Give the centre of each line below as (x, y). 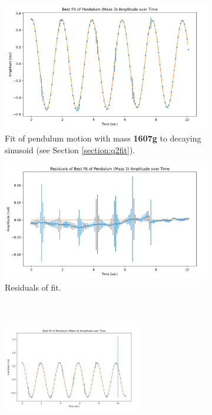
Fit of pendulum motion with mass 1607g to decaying (103, 138)
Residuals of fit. (33, 287)
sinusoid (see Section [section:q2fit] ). (70, 149)
